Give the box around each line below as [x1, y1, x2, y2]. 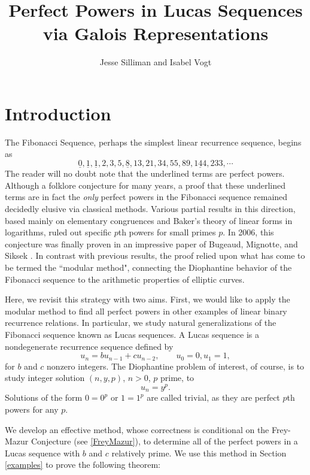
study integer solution [5, 371, 85, 384]
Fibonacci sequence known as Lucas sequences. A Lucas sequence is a [5, 328, 259, 340]
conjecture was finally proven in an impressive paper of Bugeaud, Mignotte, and [5, 237, 298, 250]
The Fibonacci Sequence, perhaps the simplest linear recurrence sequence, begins [5, 135, 302, 148]
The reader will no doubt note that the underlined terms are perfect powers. [5, 167, 285, 180]
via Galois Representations [42, 21, 269, 46]
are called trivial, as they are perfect [147, 391, 280, 404]
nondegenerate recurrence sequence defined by [5, 340, 174, 352]
